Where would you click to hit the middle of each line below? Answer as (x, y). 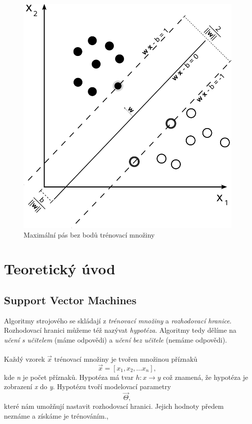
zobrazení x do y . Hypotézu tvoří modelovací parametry (88, 386)
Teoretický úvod (60, 269)
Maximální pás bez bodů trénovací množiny (89, 235)
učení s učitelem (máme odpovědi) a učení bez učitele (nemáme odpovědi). (115, 339)
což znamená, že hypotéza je (205, 377)
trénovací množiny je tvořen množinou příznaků (126, 359)
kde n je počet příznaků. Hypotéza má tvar (69, 377)
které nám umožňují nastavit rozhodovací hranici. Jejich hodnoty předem (114, 406)
